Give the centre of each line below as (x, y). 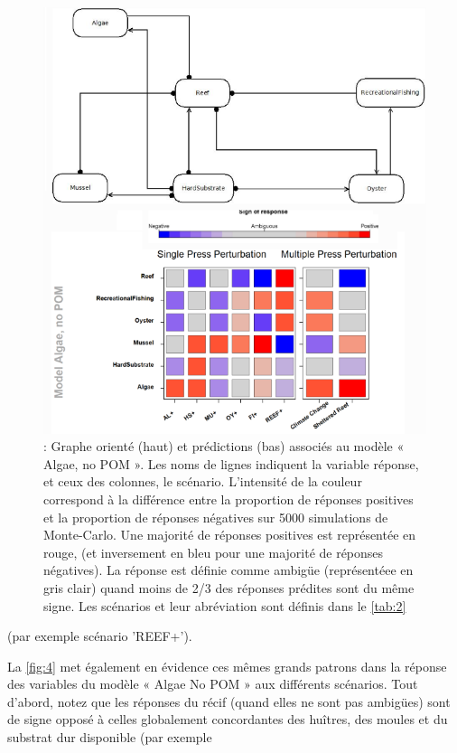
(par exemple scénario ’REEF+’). (100, 636)
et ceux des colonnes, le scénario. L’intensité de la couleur (203, 481)
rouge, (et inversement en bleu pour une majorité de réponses (214, 552)
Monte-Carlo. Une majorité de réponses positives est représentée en (230, 535)
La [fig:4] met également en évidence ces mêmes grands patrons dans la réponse (227, 666)
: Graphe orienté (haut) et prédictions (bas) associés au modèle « (224, 446)
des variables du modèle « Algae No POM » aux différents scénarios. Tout (213, 684)
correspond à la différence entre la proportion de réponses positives (228, 499)
